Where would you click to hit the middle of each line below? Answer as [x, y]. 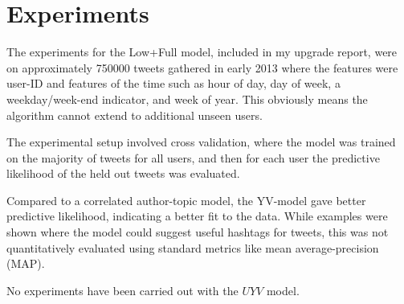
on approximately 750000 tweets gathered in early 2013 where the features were [202, 67]
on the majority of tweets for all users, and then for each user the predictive [193, 157]
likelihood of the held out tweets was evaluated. [123, 173]
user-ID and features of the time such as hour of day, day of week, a [173, 83]
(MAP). [26, 263]
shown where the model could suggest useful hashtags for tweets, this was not [198, 232]
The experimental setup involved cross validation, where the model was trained [201, 142]
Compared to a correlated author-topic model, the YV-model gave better [186, 200]
